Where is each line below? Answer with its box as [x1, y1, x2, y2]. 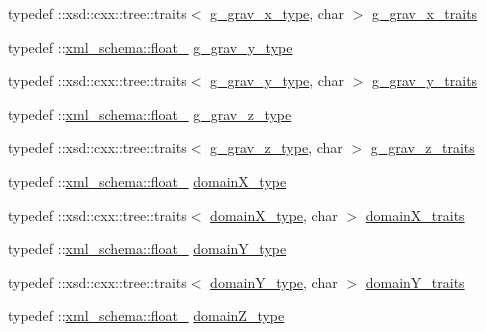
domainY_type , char [210, 271, 338, 292]
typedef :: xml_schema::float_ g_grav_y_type [8, 36, 293, 57]
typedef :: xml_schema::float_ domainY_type [8, 238, 287, 259]
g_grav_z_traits [370, 137, 475, 158]
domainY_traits [365, 271, 465, 292]
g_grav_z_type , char [210, 137, 343, 158]
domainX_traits [365, 204, 465, 225]
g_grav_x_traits [371, 3, 478, 23]
